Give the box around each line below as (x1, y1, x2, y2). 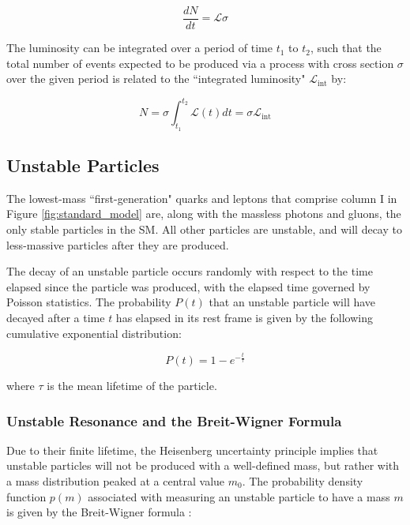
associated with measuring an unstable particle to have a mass (88, 488, 390, 504)
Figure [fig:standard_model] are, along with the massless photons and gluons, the (6, 205, 401, 222)
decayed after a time (6, 309, 105, 325)
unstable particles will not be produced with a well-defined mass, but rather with (6, 457, 400, 474)
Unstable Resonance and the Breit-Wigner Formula (6, 411, 342, 430)
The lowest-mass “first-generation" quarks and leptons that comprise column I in (6, 189, 397, 206)
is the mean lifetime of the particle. (47, 377, 217, 394)
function (6, 488, 47, 504)
